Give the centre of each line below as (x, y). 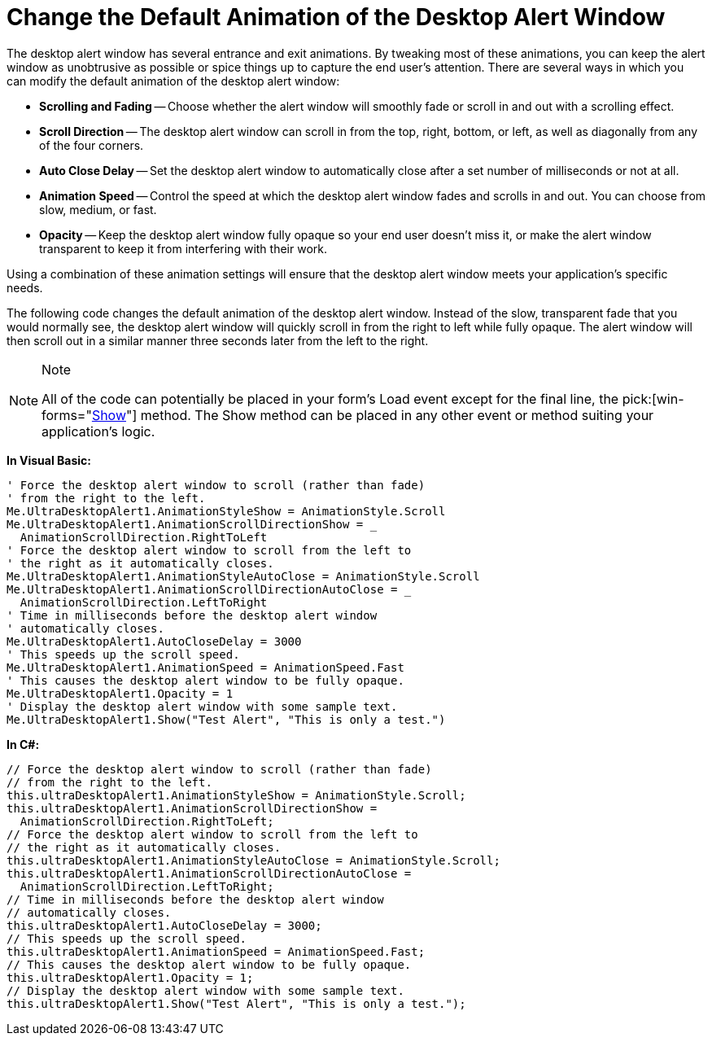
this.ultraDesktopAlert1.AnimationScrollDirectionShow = (192, 808)
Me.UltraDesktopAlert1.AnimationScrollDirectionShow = (185, 524)
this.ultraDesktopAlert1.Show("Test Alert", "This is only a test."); (236, 1003)
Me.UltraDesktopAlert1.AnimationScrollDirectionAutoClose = (202, 589)
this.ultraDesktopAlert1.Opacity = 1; (130, 977)
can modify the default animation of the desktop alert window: (173, 81)
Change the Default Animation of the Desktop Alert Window (336, 17)
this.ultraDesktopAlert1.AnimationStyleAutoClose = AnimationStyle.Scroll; (253, 860)
